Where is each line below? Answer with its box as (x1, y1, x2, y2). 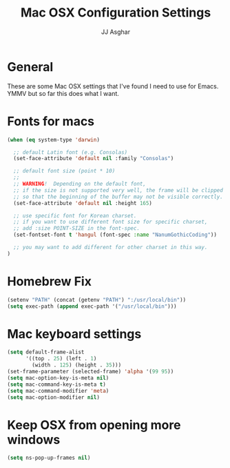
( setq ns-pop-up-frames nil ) (7, 454, 91, 462)
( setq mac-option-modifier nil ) (7, 393, 100, 401)
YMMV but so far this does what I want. (7, 89, 119, 97)
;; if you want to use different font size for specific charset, (13, 219, 208, 226)
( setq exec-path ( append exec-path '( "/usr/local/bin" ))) (7, 302, 177, 310)
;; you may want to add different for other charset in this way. (13, 244, 208, 251)
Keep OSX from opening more (7, 417, 181, 433)
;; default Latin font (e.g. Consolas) (13, 148, 128, 156)
